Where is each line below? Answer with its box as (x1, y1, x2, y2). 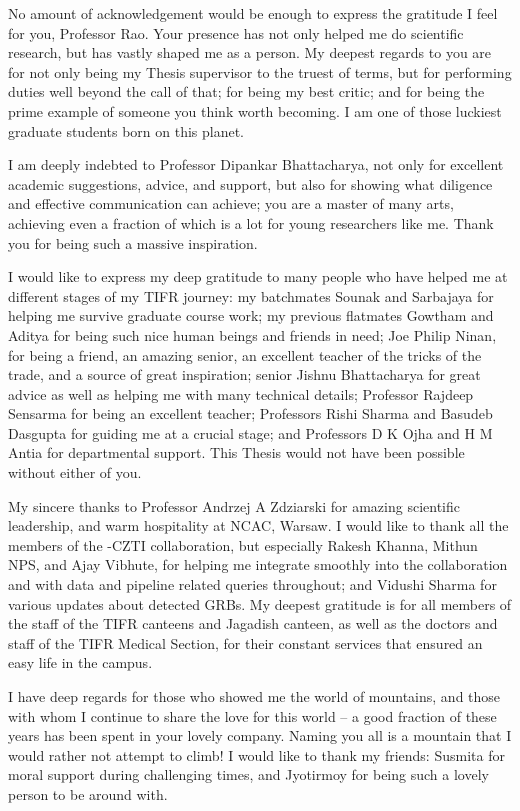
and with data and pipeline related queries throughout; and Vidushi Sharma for (8, 574, 497, 595)
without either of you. (8, 462, 142, 483)
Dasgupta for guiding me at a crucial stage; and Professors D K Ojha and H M (8, 422, 493, 443)
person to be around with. (8, 783, 168, 804)
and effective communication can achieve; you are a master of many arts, (8, 193, 454, 214)
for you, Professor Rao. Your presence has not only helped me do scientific (8, 22, 464, 43)
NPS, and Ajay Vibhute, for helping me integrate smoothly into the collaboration (8, 554, 508, 575)
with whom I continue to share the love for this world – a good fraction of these (8, 705, 497, 726)
